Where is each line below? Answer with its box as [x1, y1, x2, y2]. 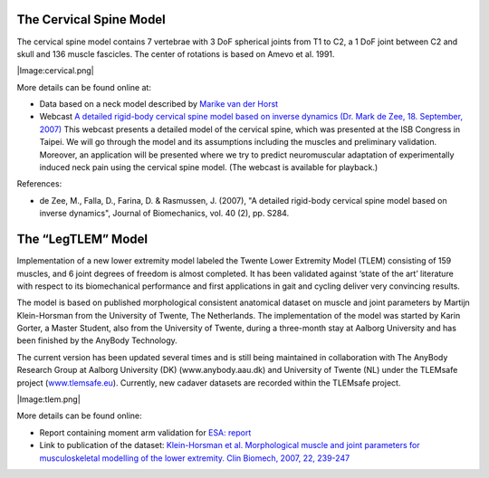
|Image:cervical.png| [16, 65, 94, 76]
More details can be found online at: [16, 81, 151, 92]
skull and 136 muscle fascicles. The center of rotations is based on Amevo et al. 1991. [16, 48, 335, 59]
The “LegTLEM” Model [16, 232, 149, 247]
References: [16, 178, 62, 189]
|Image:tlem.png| [16, 394, 81, 405]
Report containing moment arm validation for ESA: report [39, 426, 252, 438]
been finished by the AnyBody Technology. [16, 335, 178, 346]
